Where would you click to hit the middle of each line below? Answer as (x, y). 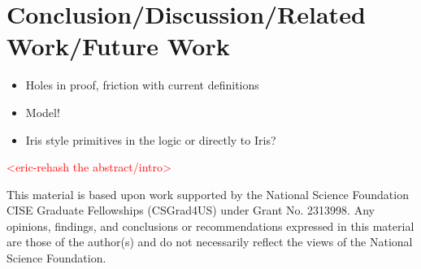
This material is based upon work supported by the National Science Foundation (208, 194)
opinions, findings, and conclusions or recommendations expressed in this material (210, 226)
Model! (43, 112)
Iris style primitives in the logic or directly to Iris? (151, 139)
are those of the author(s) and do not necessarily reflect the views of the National (210, 242)
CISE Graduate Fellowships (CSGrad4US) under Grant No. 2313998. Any (191, 210)
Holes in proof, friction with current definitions (142, 85)
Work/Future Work (118, 46)
